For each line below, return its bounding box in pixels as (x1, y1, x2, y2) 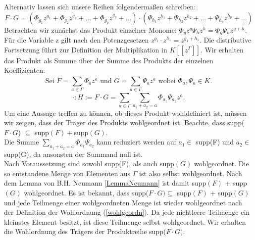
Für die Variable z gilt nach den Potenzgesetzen (4, 35, 149, 45)
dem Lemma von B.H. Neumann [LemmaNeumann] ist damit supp (4, 178, 206, 188)
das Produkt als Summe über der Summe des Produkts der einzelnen (4, 55, 213, 65)
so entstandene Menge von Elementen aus (4, 168, 131, 178)
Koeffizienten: (4, 65, 45, 75)
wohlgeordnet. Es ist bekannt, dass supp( (24, 187, 149, 197)
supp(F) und (196, 137, 234, 147)
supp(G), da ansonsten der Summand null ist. (4, 148, 143, 159)
